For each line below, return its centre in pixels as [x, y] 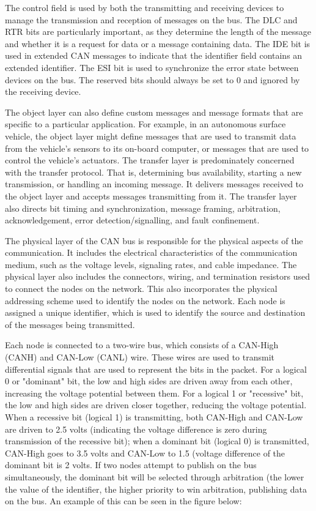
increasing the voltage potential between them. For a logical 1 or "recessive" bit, [154, 393]
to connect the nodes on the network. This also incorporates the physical [141, 289]
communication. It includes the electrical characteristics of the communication [151, 252]
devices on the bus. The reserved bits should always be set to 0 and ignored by [152, 79]
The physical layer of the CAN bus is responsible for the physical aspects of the [154, 240]
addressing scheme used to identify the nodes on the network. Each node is [145, 300]
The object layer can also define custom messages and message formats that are [154, 112]
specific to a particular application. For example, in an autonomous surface [145, 124]
